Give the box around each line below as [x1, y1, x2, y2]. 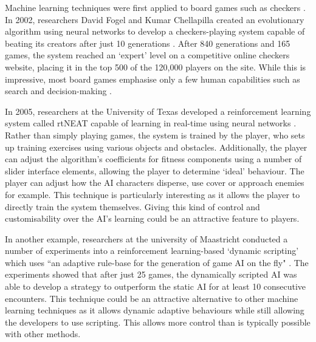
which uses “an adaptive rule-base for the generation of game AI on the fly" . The [5, 256, 309, 268]
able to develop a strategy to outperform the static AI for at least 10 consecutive [5, 280, 306, 293]
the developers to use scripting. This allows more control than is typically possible [5, 315, 311, 328]
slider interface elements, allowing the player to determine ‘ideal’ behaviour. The [5, 164, 304, 177]
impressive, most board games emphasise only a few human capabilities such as [5, 72, 300, 85]
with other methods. [5, 327, 81, 340]
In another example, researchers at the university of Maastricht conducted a [5, 232, 288, 245]
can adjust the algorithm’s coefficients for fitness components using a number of [5, 152, 302, 165]
